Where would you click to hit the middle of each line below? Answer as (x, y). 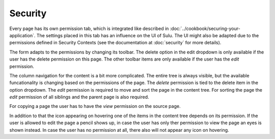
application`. (22, 35)
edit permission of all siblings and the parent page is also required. (79, 97)
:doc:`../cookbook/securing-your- (205, 29)
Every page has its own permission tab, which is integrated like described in (89, 29)
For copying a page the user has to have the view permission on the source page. (95, 106)
